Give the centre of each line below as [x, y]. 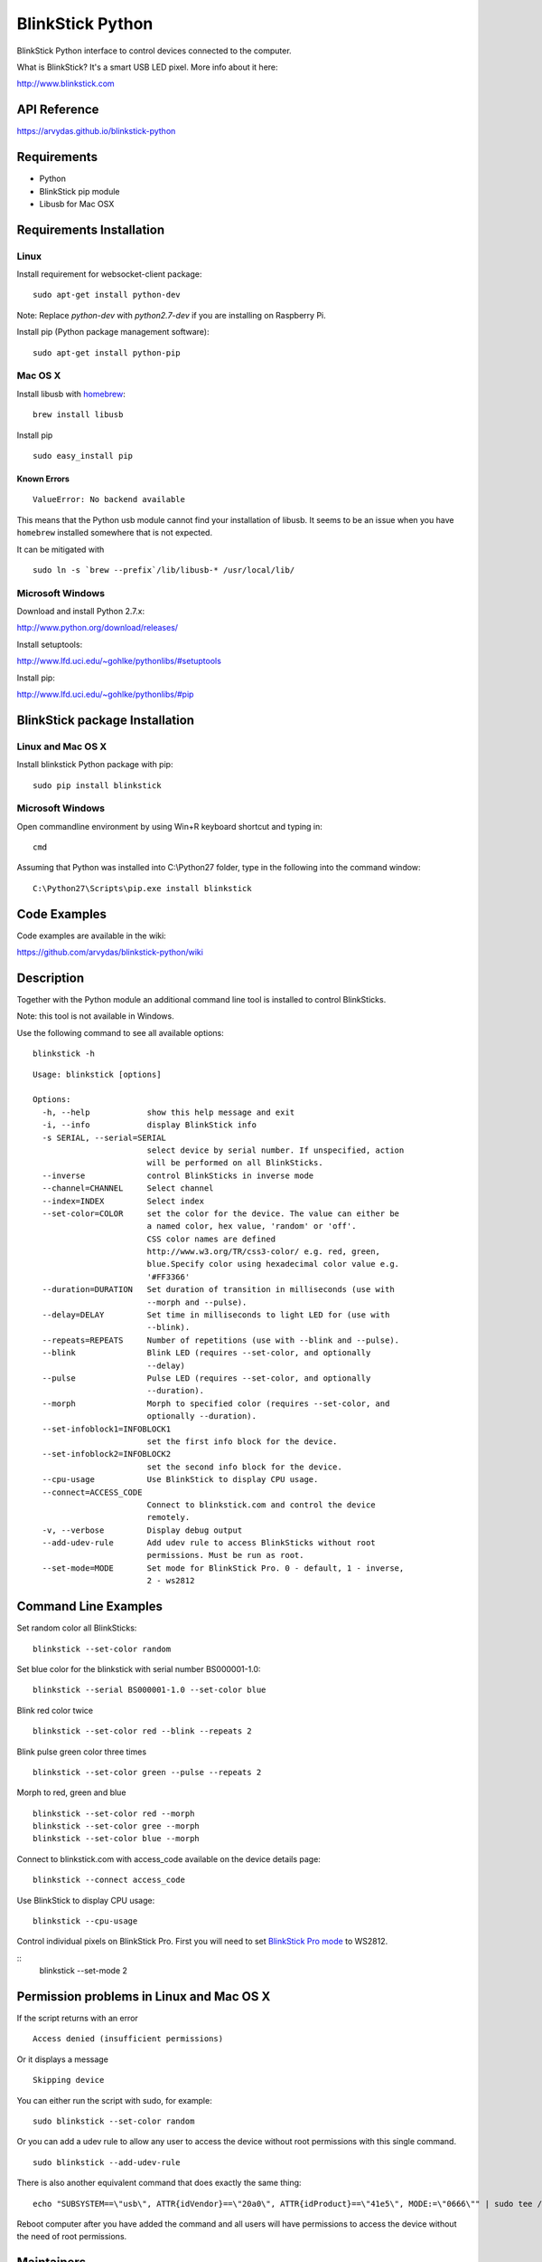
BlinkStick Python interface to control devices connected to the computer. [154, 51]
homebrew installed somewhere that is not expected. [114, 533]
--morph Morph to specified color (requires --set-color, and [216, 1403]
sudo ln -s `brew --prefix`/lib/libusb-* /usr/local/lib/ [164, 570]
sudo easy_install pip [83, 456]
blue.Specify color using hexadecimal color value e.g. [273, 1264]
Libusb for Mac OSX [77, 204]
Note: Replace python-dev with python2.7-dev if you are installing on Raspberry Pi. [171, 315]
